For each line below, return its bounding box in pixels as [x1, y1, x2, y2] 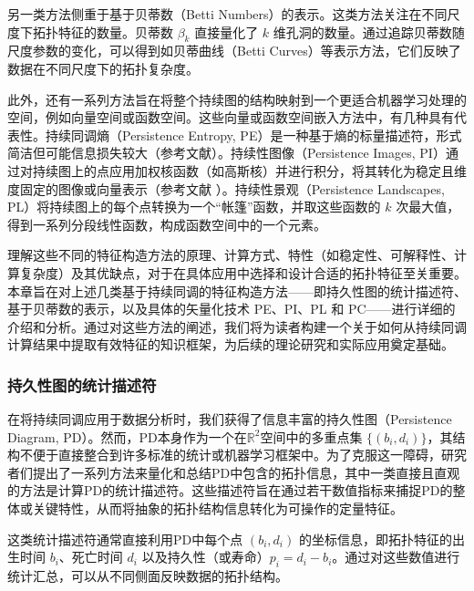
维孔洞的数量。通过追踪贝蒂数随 [273, 22, 465, 41]
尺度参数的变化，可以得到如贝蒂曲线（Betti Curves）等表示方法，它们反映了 [7, 41, 461, 60]
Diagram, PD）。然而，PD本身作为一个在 [7, 427, 247, 446]
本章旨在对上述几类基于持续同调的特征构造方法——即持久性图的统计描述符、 [7, 281, 467, 300]
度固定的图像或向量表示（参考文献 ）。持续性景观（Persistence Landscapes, [7, 179, 445, 198]
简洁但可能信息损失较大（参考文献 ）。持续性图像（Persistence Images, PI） [7, 143, 446, 162]
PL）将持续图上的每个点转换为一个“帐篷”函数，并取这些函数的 [7, 197, 381, 216]
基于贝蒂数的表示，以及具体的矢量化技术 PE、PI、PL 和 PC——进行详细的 [7, 299, 456, 318]
